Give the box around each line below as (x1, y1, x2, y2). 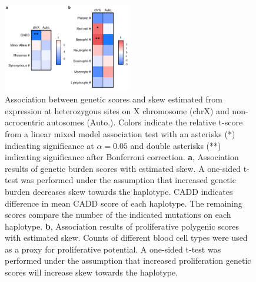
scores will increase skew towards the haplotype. (5, 266, 178, 278)
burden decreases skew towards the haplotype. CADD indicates (5, 185, 233, 197)
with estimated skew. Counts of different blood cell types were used (5, 231, 248, 244)
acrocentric (5, 116, 44, 128)
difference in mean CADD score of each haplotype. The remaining (5, 197, 242, 209)
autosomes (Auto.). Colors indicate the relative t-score (46, 116, 243, 128)
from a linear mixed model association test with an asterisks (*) (5, 127, 235, 140)
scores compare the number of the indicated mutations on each (5, 208, 231, 221)
